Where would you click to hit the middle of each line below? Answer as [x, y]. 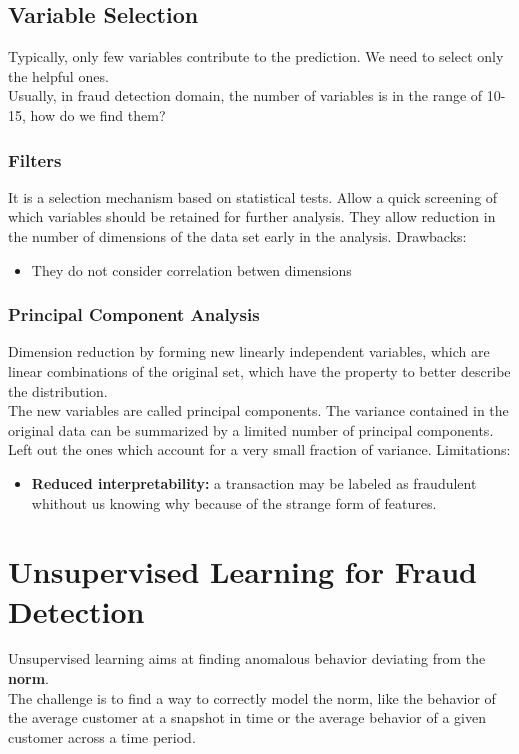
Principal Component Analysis [134, 314]
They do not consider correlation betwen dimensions [191, 269]
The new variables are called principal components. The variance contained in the [258, 410]
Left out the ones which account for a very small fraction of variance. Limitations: [259, 449]
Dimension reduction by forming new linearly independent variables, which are [249, 351]
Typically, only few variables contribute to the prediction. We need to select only [256, 56]
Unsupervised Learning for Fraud [242, 571]
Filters [35, 159]
